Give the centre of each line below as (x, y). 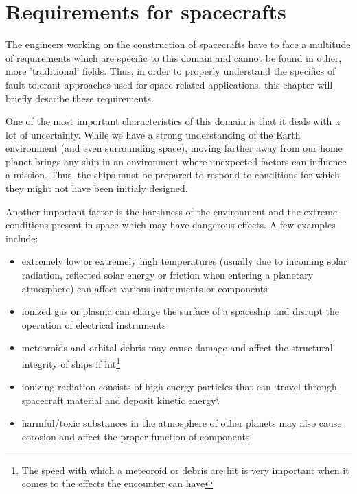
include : (22, 238)
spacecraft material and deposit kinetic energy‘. (121, 400)
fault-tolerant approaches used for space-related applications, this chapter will (169, 84)
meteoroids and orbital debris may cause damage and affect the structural (177, 348)
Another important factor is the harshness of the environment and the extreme (172, 211)
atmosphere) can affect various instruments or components (145, 288)
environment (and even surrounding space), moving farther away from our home (174, 148)
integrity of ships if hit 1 (71, 363)
